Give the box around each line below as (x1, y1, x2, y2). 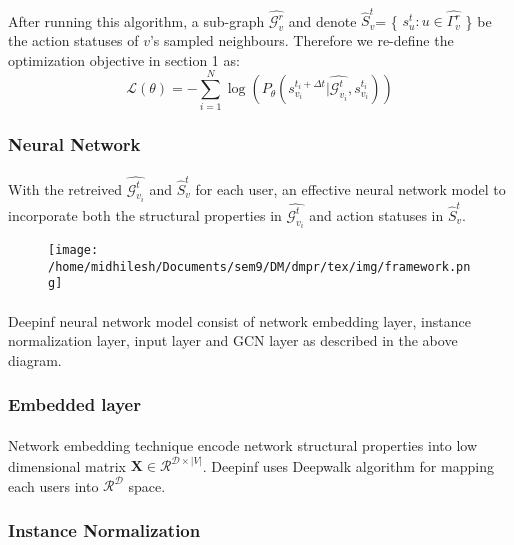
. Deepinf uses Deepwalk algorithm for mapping (202, 455, 494, 476)
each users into (8, 475, 99, 496)
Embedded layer (8, 392, 141, 417)
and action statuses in (309, 204, 444, 225)
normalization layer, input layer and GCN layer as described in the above (8, 330, 458, 351)
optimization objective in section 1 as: (8, 49, 240, 70)
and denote (288, 10, 357, 31)
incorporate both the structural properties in (8, 204, 282, 225)
